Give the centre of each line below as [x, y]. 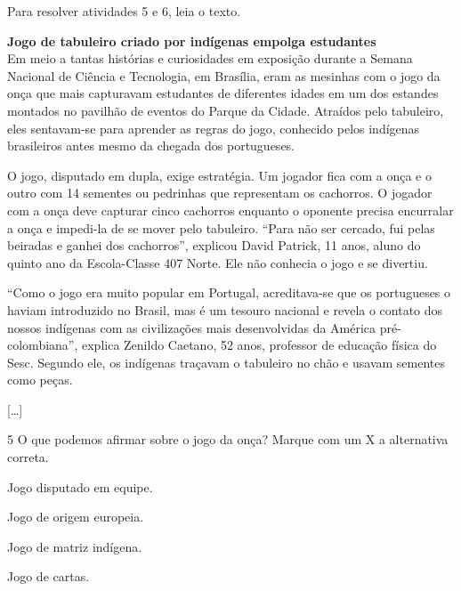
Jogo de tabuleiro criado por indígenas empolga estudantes [192, 40]
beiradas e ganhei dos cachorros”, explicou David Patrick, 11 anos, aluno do [214, 245]
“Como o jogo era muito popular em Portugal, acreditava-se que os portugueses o [229, 292]
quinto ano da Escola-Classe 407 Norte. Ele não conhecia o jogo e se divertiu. [218, 262]
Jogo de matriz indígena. [75, 546]
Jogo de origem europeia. [76, 517]
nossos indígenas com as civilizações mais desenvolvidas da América [192, 327]
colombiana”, [43, 345]
